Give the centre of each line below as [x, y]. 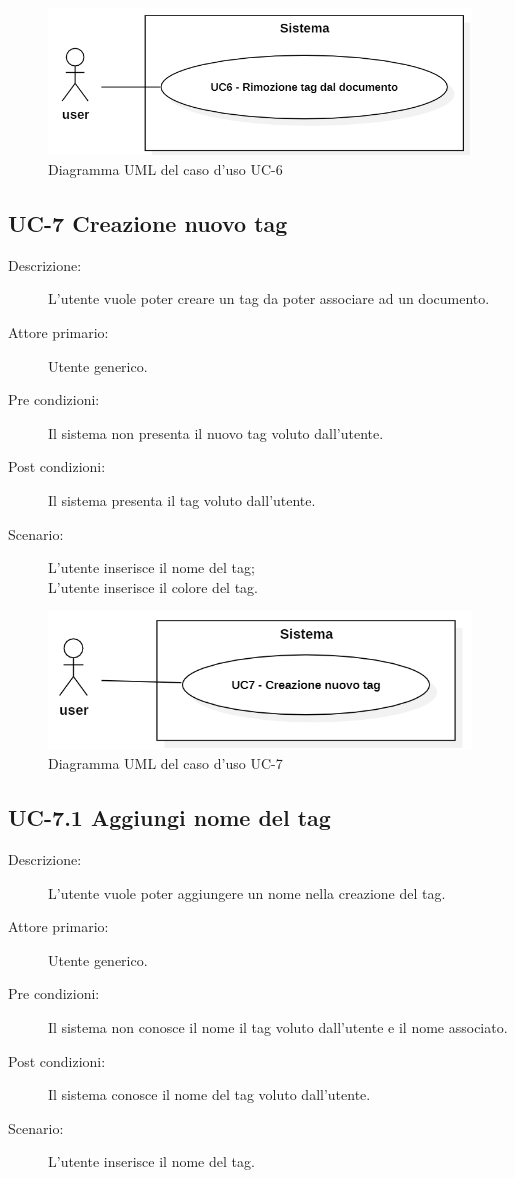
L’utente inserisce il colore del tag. [153, 586]
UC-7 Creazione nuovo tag [148, 222]
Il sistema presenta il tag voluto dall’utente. [182, 499]
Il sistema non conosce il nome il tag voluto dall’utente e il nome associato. [278, 1027]
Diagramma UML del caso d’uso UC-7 [165, 763]
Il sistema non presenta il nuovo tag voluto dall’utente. [216, 432]
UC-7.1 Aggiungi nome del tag [169, 817]
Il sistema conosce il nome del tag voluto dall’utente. [209, 1094]
